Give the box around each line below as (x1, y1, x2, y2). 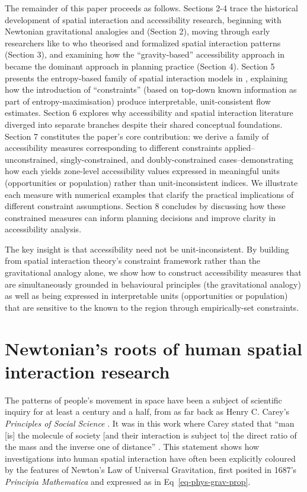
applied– (224, 141, 255, 154)
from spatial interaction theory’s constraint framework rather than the (5, 254, 261, 267)
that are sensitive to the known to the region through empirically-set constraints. (5, 301, 299, 313)
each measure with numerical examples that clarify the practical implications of (5, 188, 294, 200)
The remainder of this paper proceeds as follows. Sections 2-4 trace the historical (5, 2, 298, 14)
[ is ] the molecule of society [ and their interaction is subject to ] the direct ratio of (5, 428, 297, 441)
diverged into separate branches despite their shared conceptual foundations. (5, 118, 283, 130)
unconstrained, (5, 153, 58, 165)
